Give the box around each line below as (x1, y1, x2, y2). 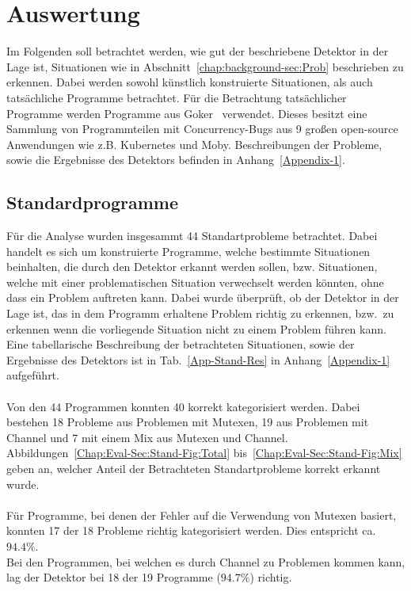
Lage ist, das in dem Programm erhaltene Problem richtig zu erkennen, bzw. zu (6, 305, 394, 322)
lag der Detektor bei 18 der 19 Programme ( (6, 569, 221, 585)
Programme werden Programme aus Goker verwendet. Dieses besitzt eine (6, 105, 367, 121)
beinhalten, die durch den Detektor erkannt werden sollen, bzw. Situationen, (6, 258, 378, 275)
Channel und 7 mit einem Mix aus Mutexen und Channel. (6, 429, 288, 445)
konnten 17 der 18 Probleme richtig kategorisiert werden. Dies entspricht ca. (6, 522, 376, 539)
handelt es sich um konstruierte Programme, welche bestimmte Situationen (6, 242, 371, 259)
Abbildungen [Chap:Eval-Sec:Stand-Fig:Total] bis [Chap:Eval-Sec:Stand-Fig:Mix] (6, 444, 402, 461)
